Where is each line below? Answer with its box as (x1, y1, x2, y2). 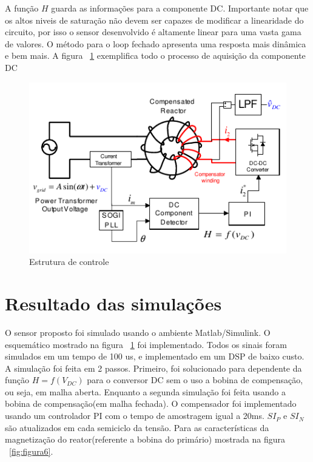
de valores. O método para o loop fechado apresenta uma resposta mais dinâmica (5, 37, 306, 50)
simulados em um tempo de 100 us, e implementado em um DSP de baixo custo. (5, 350, 305, 363)
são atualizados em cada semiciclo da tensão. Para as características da (5, 421, 269, 434)
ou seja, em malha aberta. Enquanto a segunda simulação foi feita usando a (5, 385, 286, 398)
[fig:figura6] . (9, 444, 53, 457)
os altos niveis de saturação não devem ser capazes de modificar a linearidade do (5, 13, 304, 26)
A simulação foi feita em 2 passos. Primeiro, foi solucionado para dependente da (5, 361, 302, 374)
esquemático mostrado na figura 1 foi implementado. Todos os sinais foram (5, 338, 287, 350)
